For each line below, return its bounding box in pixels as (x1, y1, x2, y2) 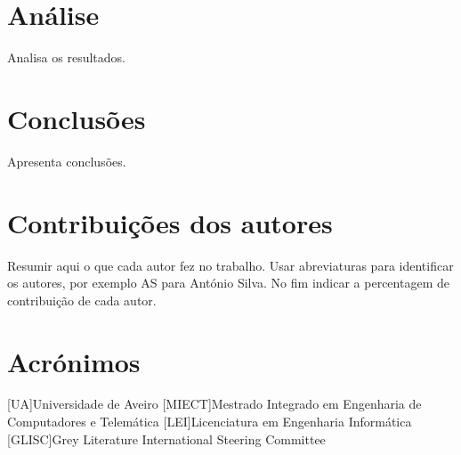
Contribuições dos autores (7, 204, 333, 240)
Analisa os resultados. (7, 48, 125, 67)
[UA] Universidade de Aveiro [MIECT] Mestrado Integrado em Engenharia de (7, 394, 422, 413)
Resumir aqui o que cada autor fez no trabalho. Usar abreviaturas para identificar (7, 256, 454, 274)
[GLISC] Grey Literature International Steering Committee (7, 429, 326, 448)
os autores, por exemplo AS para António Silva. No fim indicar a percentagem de (7, 273, 449, 292)
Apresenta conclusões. (7, 151, 126, 170)
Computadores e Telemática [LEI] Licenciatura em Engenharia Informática (7, 412, 412, 431)
